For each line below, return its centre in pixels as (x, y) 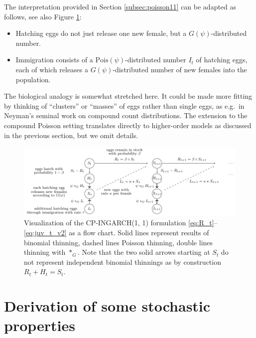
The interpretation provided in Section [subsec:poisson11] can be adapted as (120, 6)
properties (40, 325)
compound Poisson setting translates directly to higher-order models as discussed (128, 125)
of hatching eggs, (222, 60)
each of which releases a (52, 69)
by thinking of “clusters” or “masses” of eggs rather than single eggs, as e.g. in (124, 105)
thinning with (45, 252)
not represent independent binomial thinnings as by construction (123, 261)
